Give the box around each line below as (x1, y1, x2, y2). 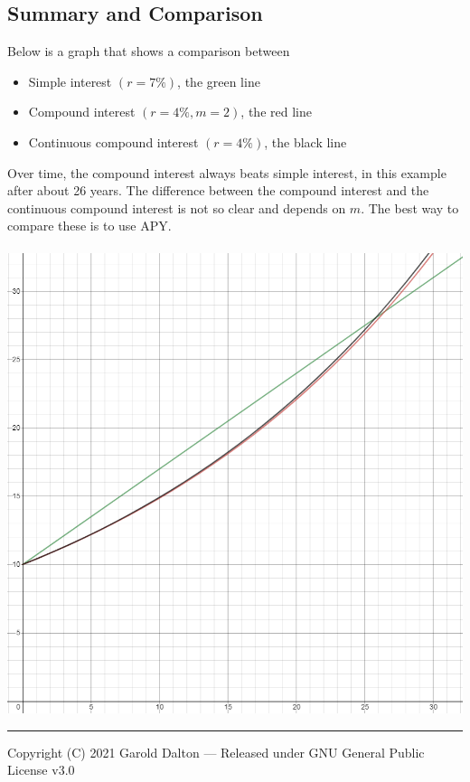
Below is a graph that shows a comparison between (7, 42, 290, 61)
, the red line (240, 102, 312, 121)
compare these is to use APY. (7, 216, 172, 235)
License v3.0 (7, 760, 75, 779)
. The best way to (361, 198, 459, 217)
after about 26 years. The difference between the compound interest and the (7, 181, 429, 200)
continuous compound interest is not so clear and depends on (7, 198, 346, 217)
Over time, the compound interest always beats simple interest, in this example (7, 163, 446, 182)
